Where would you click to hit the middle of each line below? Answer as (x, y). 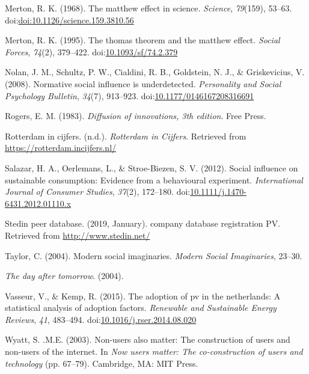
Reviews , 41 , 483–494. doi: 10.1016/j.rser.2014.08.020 (101, 319)
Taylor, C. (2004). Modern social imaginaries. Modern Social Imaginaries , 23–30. (154, 255)
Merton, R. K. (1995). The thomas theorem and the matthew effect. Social (142, 40)
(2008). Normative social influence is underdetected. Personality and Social (143, 83)
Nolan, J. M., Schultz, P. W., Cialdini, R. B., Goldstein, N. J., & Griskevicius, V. (155, 72)
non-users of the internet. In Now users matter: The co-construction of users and (154, 351)
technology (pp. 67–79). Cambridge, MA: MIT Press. (102, 363)
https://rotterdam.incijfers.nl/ (61, 148)
